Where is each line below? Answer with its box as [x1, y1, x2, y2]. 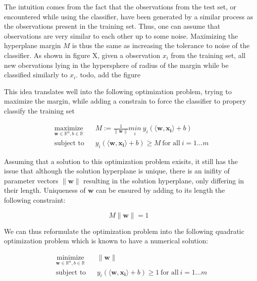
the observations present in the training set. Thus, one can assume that [4, 21, 220, 31]
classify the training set [4, 105, 75, 115]
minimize [56, 254, 84, 261]
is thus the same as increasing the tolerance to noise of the [72, 40, 250, 51]
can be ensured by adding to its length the [96, 185, 225, 195]
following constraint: [4, 195, 66, 205]
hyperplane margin [4, 40, 61, 51]
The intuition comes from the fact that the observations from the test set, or [4, 1, 237, 11]
